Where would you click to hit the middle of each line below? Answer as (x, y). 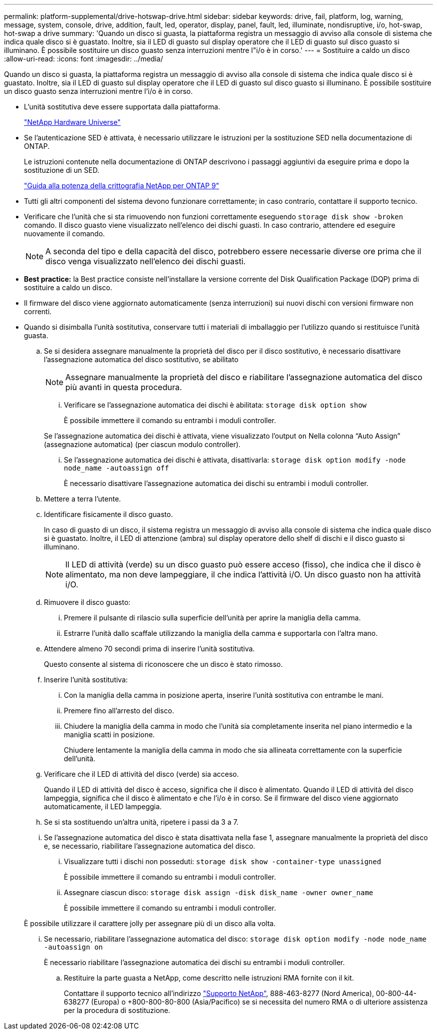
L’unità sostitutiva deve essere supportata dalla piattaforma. (122, 107)
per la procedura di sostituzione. (117, 1010)
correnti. (38, 311)
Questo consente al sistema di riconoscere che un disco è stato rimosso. (163, 664)
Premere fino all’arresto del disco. (119, 711)
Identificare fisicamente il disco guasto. (109, 514)
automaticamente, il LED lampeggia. (103, 806)
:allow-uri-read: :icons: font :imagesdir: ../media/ (84, 59)
